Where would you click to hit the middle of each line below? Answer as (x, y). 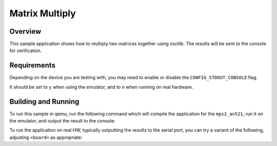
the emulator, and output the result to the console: (62, 121)
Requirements (33, 66)
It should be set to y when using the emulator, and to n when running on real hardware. (101, 87)
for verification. (26, 51)
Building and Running (44, 101)
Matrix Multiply (43, 13)
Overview (25, 31)
